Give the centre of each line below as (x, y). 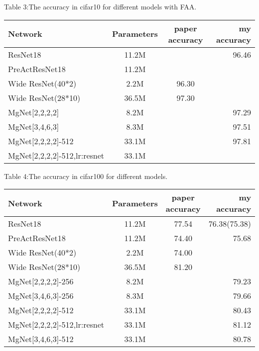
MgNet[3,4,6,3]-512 (41, 339)
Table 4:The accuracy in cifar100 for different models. (86, 176)
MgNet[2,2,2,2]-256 (41, 281)
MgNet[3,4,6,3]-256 (41, 296)
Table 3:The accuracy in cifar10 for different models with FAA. (100, 6)
